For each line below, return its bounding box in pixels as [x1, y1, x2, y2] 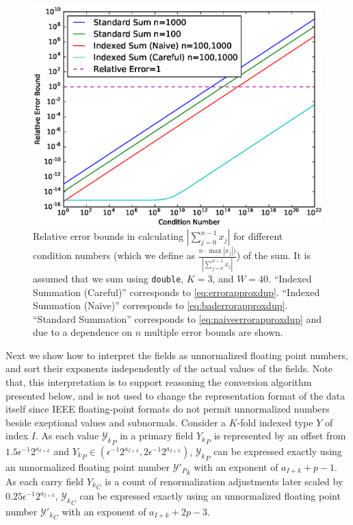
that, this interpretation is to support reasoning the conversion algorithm [5, 375, 312, 389]
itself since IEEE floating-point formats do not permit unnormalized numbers [5, 402, 330, 416]
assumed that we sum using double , [33, 271, 184, 285]
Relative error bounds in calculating [33, 229, 184, 243]
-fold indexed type [237, 415, 313, 429]
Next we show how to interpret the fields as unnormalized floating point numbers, [5, 347, 348, 362]
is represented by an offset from [213, 428, 346, 443]
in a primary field [120, 428, 194, 443]
